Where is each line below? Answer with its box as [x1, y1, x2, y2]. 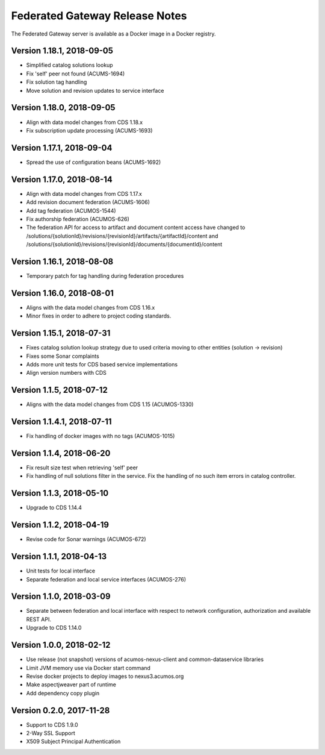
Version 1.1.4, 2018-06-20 [11, 448, 111, 458]
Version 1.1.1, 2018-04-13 [11, 551, 107, 562]
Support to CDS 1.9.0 [26, 721, 78, 728]
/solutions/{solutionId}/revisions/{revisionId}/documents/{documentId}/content [26, 241, 223, 248]
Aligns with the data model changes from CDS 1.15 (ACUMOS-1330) [26, 401, 194, 408]
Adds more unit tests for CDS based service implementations [26, 360, 178, 368]
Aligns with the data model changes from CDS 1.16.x [26, 304, 155, 311]
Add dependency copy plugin [26, 689, 100, 697]
